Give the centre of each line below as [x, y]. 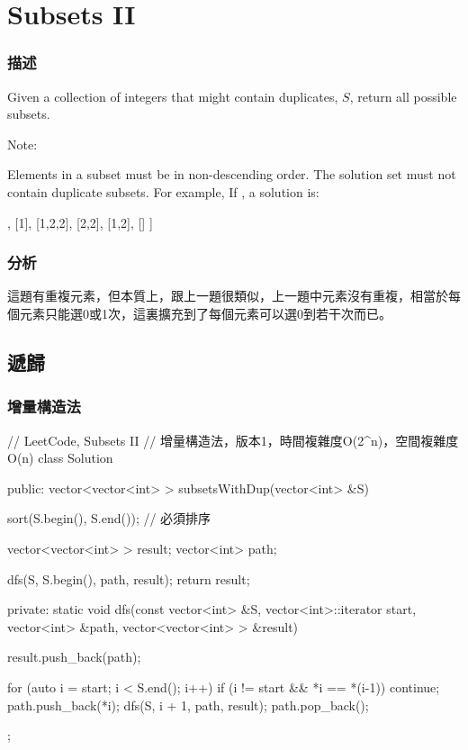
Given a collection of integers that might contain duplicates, [173, 96]
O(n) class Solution [60, 458]
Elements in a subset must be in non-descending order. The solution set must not [232, 174]
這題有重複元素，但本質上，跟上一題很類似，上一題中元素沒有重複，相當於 [228, 296]
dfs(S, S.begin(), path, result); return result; [129, 578]
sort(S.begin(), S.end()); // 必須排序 [109, 518]
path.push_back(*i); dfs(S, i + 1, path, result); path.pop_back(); [188, 705]
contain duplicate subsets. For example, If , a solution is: [163, 191]
